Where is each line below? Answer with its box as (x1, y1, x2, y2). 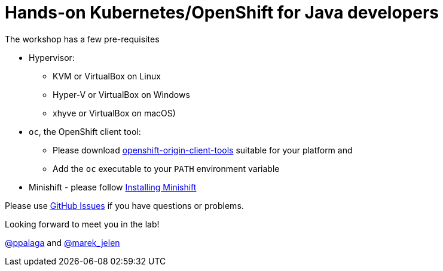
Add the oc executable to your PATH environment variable (53, 163, 280, 174)
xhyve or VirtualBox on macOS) (53, 107, 176, 118)
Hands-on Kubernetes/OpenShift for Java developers (5, 2, 439, 23)
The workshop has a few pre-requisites (5, 33, 160, 44)
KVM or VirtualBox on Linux (53, 70, 161, 81)
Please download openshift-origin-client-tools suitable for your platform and (53, 144, 353, 155)
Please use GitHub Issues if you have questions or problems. (5, 200, 244, 211)
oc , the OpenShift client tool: (29, 126, 141, 137)
